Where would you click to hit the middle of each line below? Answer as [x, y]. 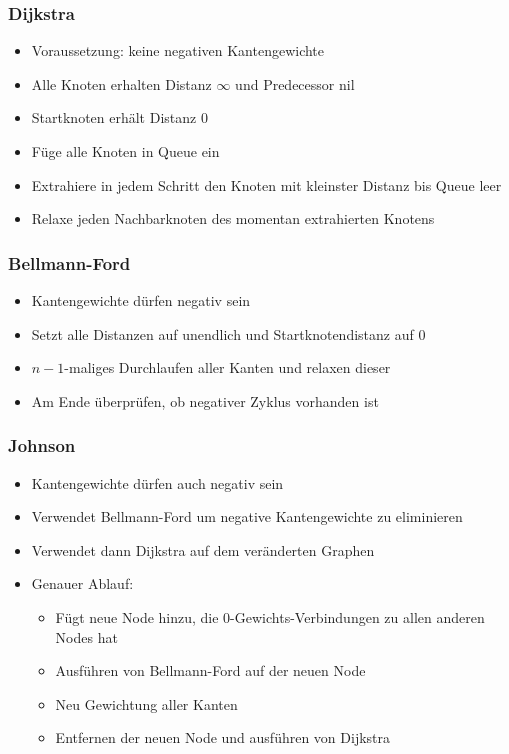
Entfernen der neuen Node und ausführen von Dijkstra [223, 737]
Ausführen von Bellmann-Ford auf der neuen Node [210, 670]
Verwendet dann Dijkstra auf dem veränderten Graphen [203, 549]
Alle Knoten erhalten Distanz [121, 83]
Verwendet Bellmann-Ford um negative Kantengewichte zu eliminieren [247, 516]
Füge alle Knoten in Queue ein [125, 151]
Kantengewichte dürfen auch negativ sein [157, 482]
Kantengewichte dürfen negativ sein [141, 300]
